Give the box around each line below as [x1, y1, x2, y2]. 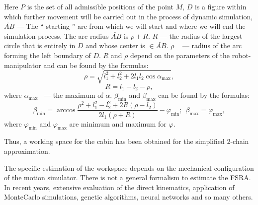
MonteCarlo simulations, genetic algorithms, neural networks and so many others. [4, 192, 253, 202]
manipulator [4, 60, 41, 70]
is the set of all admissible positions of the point [27, 1, 173, 11]
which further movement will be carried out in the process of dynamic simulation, [4, 11, 253, 21]
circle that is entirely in [4, 40, 76, 51]
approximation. [4, 145, 50, 156]
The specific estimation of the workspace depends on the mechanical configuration [4, 162, 254, 173]
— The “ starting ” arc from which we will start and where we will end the [16, 21, 246, 31]
